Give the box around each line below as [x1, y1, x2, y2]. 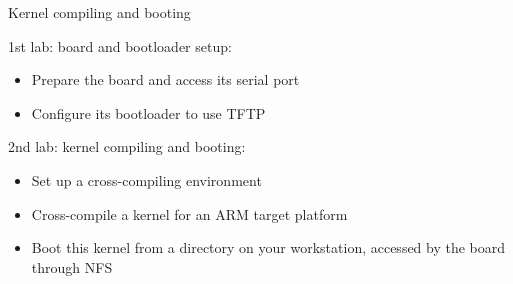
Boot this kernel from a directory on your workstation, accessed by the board [31, 237, 506, 258]
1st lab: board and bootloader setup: [8, 35, 232, 56]
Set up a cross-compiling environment [31, 169, 262, 190]
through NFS [31, 256, 113, 277]
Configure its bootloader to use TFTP [31, 102, 266, 123]
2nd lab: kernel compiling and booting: [8, 136, 246, 157]
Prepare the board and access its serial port [31, 69, 300, 90]
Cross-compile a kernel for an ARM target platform [31, 203, 348, 224]
